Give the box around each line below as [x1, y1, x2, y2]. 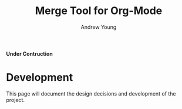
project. [6, 96, 25, 103]
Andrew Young [80, 23, 117, 30]
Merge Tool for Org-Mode [35, 4, 163, 18]
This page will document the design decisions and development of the [6, 90, 176, 97]
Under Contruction [6, 50, 53, 57]
